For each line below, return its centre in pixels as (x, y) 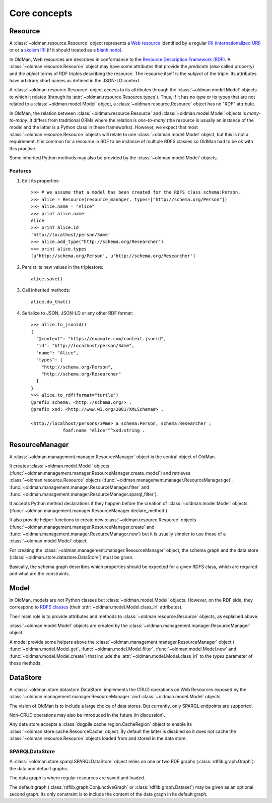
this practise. (23, 148)
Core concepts (41, 13)
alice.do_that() (51, 302)
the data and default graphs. (39, 768)
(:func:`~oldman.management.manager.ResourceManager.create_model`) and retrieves (100, 473)
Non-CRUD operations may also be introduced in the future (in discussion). (87, 715)
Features (20, 170)
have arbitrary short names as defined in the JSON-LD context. (75, 81)
